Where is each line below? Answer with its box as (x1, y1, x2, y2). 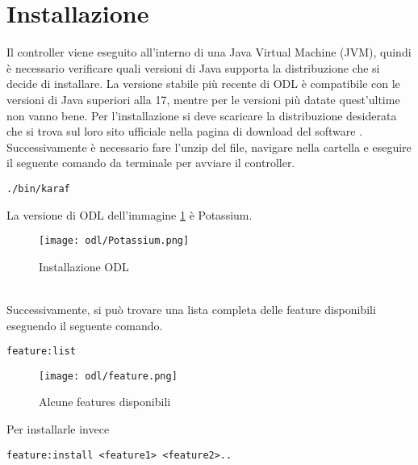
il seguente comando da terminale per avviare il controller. (6, 154, 295, 171)
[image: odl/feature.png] (39, 370, 178, 382)
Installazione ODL (39, 258, 129, 274)
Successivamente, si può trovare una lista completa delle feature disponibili (6, 300, 376, 317)
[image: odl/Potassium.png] (39, 235, 190, 247)
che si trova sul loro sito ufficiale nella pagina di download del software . (6, 123, 363, 140)
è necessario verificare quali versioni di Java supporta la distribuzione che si (6, 59, 380, 76)
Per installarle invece (6, 421, 110, 438)
